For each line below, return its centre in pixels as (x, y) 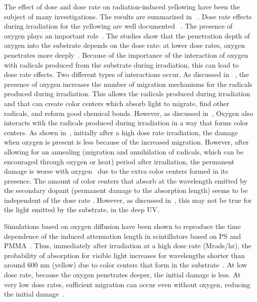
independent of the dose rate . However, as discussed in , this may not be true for (128, 200)
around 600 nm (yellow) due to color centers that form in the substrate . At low (126, 265)
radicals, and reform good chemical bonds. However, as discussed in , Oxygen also (128, 113)
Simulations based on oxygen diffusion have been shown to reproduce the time (123, 226)
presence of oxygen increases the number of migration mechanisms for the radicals (128, 84)
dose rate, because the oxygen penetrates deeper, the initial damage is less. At (122, 275)
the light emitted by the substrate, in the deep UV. (82, 209)
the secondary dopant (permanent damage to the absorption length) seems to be (126, 190)
